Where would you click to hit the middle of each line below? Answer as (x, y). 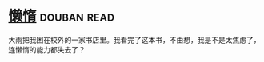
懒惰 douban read (61, 16)
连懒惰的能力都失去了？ (47, 49)
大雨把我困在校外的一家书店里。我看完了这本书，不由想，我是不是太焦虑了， (134, 40)
